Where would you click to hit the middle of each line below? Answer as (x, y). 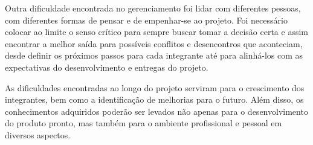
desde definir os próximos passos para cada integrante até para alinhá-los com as (154, 55)
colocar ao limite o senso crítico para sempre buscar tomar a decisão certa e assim (156, 32)
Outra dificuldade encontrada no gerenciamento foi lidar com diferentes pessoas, (153, 8)
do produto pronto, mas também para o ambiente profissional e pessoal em (144, 123)
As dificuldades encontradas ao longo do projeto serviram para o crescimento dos (155, 87)
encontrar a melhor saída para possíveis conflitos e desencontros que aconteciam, (154, 43)
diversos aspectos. (38, 134)
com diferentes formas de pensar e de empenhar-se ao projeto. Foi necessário (146, 20)
